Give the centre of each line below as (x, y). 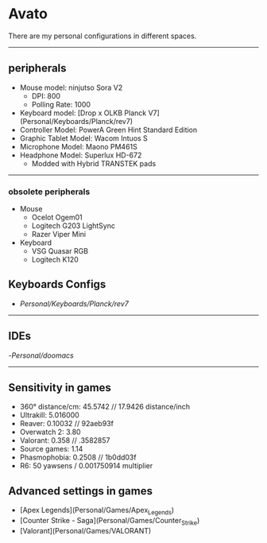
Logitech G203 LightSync (73, 226)
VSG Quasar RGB (60, 251)
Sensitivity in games (60, 388)
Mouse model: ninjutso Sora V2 (71, 87)
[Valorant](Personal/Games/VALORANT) (85, 530)
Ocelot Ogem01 (57, 217)
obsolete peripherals (49, 192)
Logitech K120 (55, 260)
